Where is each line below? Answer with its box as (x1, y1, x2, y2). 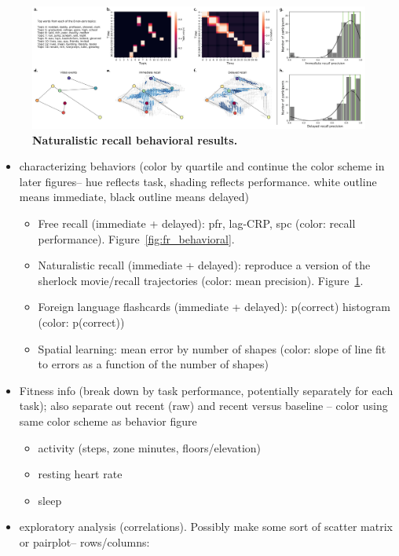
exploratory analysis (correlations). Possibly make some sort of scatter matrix (19, 518, 393, 535)
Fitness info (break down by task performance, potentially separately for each (19, 382, 394, 398)
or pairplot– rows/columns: (19, 533, 150, 550)
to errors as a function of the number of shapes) (38, 356, 269, 372)
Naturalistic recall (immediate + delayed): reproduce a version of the (38, 257, 371, 273)
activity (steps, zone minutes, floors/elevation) (38, 439, 262, 455)
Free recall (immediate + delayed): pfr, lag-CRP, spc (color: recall (38, 215, 356, 232)
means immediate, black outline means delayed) (19, 188, 249, 205)
